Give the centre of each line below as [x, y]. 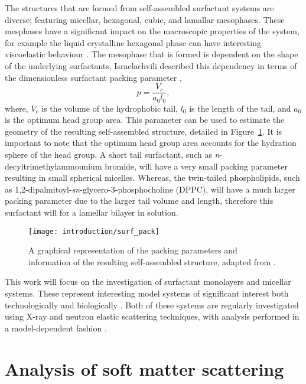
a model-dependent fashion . [56, 328]
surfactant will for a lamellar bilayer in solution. [92, 212]
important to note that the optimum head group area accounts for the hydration [151, 143]
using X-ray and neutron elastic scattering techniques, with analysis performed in [152, 316]
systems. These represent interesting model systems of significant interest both [147, 293]
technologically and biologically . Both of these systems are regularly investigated [152, 305]
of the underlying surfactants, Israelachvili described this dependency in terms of [151, 65]
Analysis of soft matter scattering [144, 368]
